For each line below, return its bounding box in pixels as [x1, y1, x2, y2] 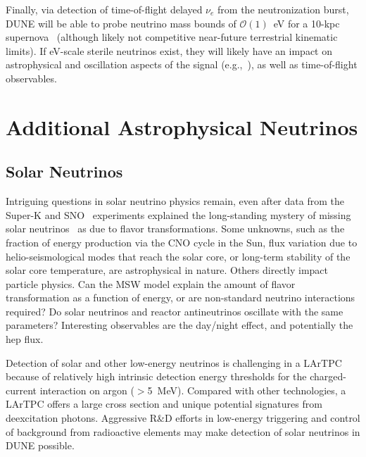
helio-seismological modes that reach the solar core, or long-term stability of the [6, 249, 351, 263]
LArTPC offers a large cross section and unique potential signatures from [6, 396, 322, 411]
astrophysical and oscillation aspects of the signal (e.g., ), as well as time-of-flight [6, 57, 358, 72]
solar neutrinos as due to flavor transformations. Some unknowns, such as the [6, 221, 345, 236]
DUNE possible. [6, 438, 75, 453]
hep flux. [6, 332, 44, 346]
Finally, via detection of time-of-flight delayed [6, 2, 203, 16]
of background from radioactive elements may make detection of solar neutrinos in [6, 424, 360, 439]
